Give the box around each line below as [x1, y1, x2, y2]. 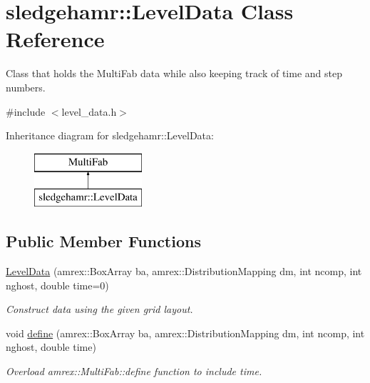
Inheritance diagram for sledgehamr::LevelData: [6, 128, 214, 143]
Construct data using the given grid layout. [6, 302, 193, 317]
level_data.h [61, 104, 117, 119]
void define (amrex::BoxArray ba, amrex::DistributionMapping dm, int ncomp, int [6, 325, 365, 340]
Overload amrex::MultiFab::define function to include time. [6, 364, 262, 379]
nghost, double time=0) [6, 277, 109, 292]
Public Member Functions [6, 230, 201, 252]
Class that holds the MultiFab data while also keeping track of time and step [6, 66, 342, 81]
